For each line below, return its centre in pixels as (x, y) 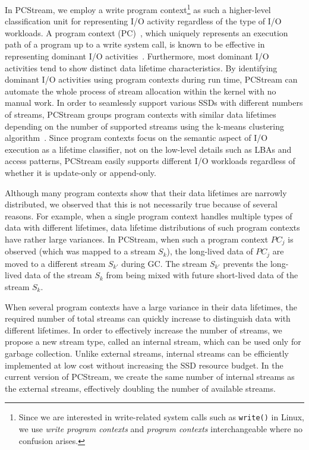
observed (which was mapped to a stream (80, 251)
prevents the (245, 263)
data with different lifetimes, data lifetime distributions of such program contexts (152, 227)
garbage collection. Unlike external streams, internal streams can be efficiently (147, 353)
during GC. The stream (164, 263)
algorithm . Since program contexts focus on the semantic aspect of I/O (136, 138)
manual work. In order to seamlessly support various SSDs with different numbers (154, 103)
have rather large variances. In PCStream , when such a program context (137, 239)
